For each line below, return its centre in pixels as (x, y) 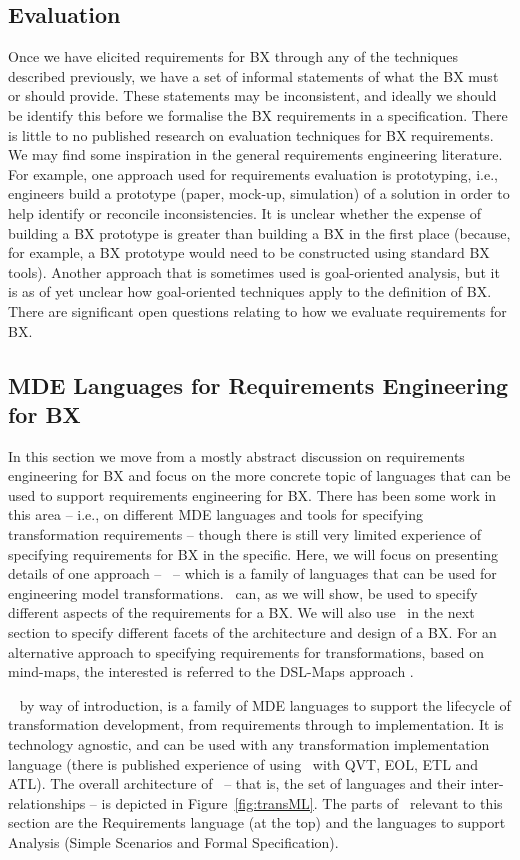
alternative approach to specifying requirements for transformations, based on (246, 651)
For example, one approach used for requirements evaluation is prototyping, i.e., (253, 173)
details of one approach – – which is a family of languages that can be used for (252, 573)
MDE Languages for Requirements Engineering (258, 384)
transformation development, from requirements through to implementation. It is (256, 724)
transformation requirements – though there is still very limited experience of (245, 534)
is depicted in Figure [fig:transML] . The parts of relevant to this (302, 802)
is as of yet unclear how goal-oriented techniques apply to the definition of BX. (250, 291)
